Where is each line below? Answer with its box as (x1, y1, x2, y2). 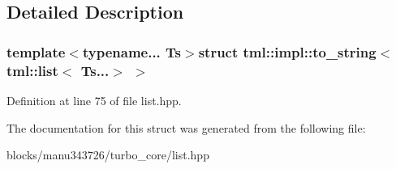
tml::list (6, 60, 58, 80)
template (6, 41, 66, 61)
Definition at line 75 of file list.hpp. (6, 91, 182, 108)
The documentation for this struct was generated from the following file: (6, 119, 366, 136)
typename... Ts (82, 41, 182, 61)
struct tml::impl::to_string (198, 41, 377, 61)
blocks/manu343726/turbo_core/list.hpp (6, 146, 209, 163)
